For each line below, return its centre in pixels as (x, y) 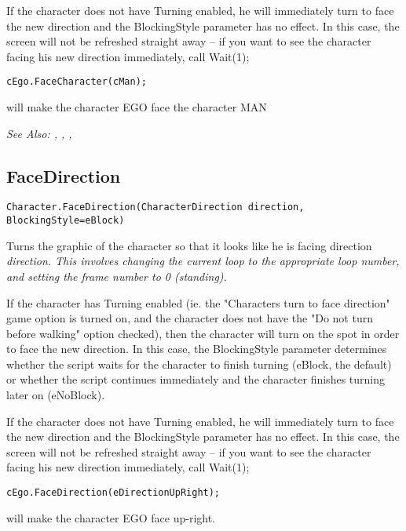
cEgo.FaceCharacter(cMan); (77, 82)
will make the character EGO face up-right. (111, 517)
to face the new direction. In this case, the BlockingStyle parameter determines (197, 349)
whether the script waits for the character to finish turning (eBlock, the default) (199, 364)
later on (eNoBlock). (56, 395)
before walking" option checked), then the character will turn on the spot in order (203, 333)
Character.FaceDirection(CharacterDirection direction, (155, 207)
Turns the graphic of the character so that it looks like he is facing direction (189, 245)
